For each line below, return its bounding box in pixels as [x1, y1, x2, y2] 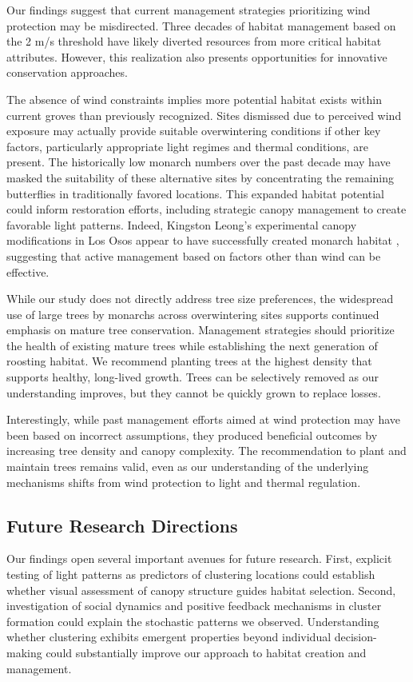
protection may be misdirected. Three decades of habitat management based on [6, 17, 396, 34]
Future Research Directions [6, 512, 238, 537]
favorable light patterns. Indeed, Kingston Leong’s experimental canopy [6, 216, 357, 233]
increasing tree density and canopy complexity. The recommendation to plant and [6, 442, 407, 459]
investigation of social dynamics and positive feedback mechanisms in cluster [6, 597, 382, 614]
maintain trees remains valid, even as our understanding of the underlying [6, 458, 369, 475]
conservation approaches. [6, 64, 128, 81]
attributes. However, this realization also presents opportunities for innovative [6, 48, 387, 65]
